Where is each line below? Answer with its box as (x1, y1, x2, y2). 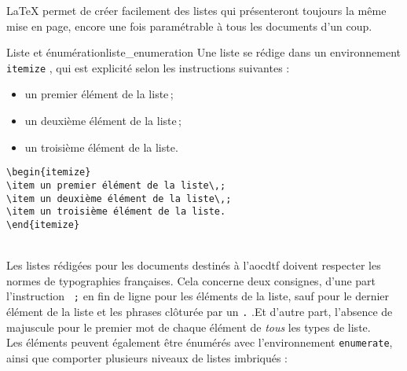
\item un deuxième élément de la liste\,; (6, 193, 232, 204)
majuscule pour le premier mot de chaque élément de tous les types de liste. (6, 318, 371, 335)
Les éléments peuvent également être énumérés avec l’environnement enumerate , (6, 334, 393, 351)
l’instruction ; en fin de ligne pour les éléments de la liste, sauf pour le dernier (6, 288, 390, 304)
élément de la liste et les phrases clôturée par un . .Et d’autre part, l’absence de (6, 303, 393, 319)
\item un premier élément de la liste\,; (6, 179, 226, 191)
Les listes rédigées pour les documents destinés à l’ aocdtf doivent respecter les (6, 257, 381, 274)
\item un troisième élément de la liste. (6, 206, 226, 218)
